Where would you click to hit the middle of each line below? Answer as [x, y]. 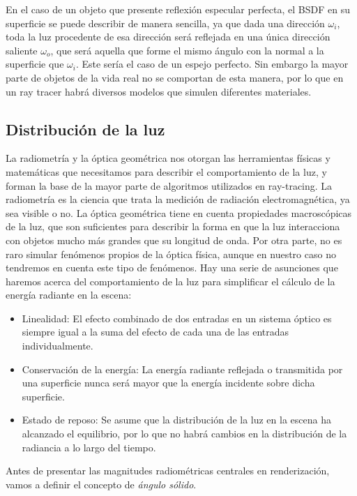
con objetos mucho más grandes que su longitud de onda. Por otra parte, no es [174, 240]
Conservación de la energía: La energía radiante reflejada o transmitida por [182, 369]
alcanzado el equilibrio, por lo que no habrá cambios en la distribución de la [184, 434]
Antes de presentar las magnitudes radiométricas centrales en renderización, [168, 471]
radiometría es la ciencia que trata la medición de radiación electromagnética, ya [178, 199]
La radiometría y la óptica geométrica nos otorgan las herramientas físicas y [168, 158]
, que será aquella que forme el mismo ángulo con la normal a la [187, 50]
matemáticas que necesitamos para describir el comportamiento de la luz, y [166, 171]
